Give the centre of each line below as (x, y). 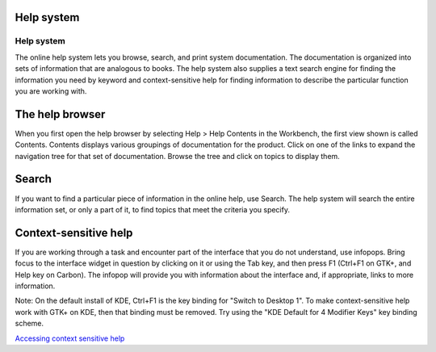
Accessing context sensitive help (70, 338)
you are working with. (51, 91)
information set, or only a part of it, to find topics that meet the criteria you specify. (153, 209)
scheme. (29, 324)
